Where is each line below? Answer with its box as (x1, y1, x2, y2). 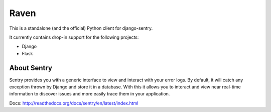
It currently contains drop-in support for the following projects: (9, 34, 139, 40)
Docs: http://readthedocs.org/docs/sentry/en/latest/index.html (9, 100, 139, 106)
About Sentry (9, 63, 53, 72)
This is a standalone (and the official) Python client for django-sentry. (9, 25, 153, 31)
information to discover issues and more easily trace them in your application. (9, 91, 170, 97)
